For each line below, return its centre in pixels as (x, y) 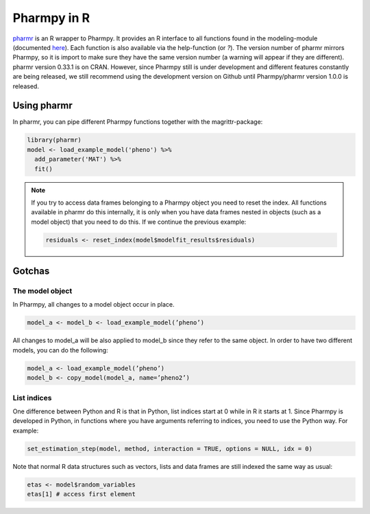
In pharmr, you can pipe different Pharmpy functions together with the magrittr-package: (138, 122)
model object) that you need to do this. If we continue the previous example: (139, 222)
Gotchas (31, 271)
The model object (42, 291)
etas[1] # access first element (82, 494)
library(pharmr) (54, 140)
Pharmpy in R (51, 18)
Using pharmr (43, 106)
